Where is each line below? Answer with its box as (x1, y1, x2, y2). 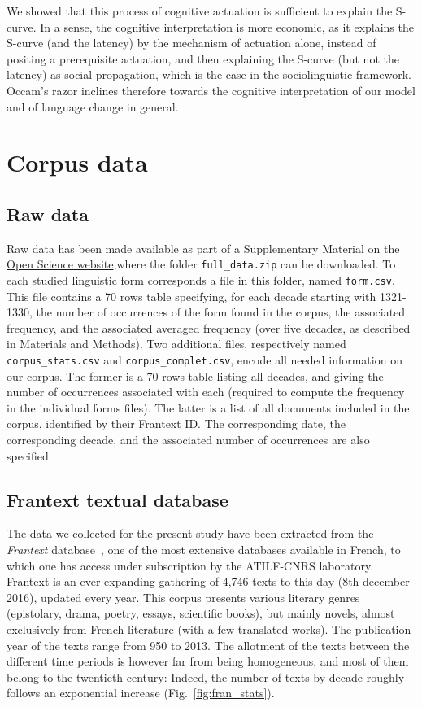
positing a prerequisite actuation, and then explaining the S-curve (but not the (7, 50, 399, 67)
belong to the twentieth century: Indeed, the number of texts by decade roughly (7, 668, 405, 685)
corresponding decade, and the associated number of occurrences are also (7, 431, 370, 448)
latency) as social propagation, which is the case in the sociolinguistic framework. (7, 66, 411, 83)
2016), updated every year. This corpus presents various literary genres (7, 588, 360, 605)
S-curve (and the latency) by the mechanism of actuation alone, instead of (7, 34, 376, 51)
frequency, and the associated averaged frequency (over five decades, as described (7, 319, 411, 336)
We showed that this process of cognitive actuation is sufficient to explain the (7, 2, 393, 19)
